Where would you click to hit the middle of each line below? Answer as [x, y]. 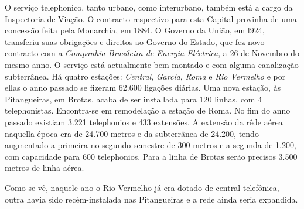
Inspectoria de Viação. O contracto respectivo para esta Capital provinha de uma [151, 18]
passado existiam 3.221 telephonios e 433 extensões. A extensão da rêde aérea [144, 121]
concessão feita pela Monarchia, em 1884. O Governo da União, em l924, [135, 30]
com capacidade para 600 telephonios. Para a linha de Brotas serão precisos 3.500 [151, 156]
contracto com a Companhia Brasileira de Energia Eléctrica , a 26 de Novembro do [152, 53]
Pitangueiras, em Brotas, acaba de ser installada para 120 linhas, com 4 [134, 99]
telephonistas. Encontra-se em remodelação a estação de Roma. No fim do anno [148, 110]
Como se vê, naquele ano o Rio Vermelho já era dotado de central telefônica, [142, 187]
